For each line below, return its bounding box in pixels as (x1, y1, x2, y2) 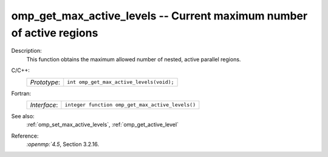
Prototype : (30, 78, 61, 86)
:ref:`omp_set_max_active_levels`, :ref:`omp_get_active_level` (26, 121, 179, 129)
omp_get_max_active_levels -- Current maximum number (11, 9, 308, 22)
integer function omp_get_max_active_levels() (64, 102, 196, 109)
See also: (11, 112, 35, 119)
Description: (11, 47, 42, 55)
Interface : (30, 101, 58, 109)
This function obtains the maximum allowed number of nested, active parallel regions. (26, 55, 241, 63)
